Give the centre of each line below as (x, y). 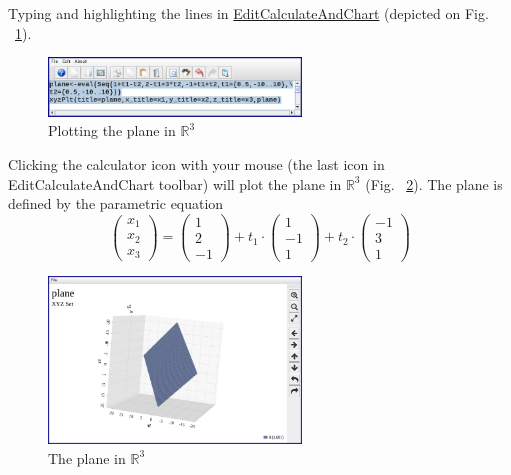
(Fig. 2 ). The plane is (434, 183)
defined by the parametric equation (116, 203)
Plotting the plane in (112, 130)
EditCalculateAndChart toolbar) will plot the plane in (175, 183)
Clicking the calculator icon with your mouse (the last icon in (196, 163)
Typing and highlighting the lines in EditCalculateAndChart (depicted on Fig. (248, 13)
